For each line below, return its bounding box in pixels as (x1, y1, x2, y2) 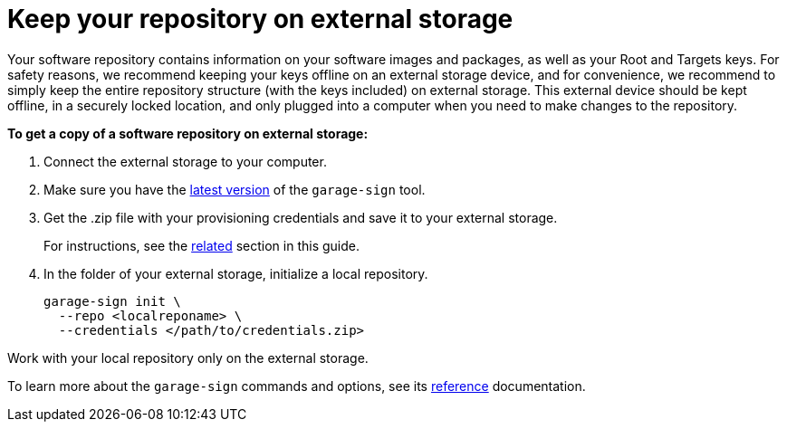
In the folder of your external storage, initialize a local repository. (43, 265, 428, 281)
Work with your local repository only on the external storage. (7, 349, 369, 366)
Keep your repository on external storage (7, 4, 513, 34)
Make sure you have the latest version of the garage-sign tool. (43, 181, 426, 197)
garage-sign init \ (43, 293, 181, 309)
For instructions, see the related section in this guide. (43, 237, 360, 253)
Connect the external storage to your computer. (43, 153, 327, 169)
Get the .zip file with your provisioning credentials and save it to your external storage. (43, 209, 558, 225)
